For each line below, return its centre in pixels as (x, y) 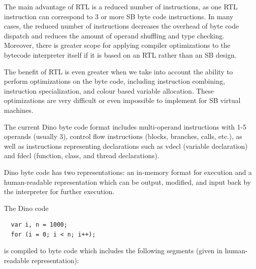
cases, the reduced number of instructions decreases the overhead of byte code (121, 26)
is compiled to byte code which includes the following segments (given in (113, 251)
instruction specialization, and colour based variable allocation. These (109, 90)
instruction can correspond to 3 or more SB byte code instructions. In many (119, 16)
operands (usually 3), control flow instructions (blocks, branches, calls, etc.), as (123, 136)
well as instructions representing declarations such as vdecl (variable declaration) (126, 146)
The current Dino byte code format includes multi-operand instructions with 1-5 (125, 126)
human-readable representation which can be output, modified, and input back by (128, 182)
